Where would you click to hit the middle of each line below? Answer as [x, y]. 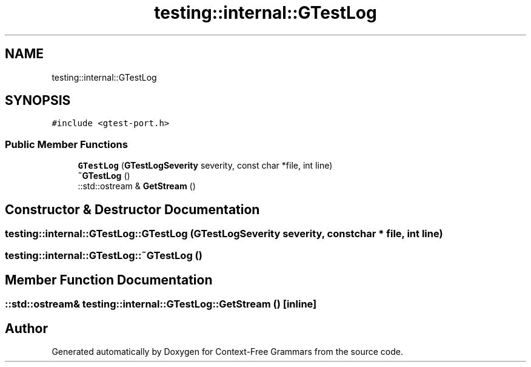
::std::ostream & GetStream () [137, 186]
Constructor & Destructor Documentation [132, 209]
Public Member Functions [66, 144]
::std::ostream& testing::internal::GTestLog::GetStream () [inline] [161, 304]
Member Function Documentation [109, 280]
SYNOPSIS [38, 101]
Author [26, 328]
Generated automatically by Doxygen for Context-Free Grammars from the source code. [227, 352]
